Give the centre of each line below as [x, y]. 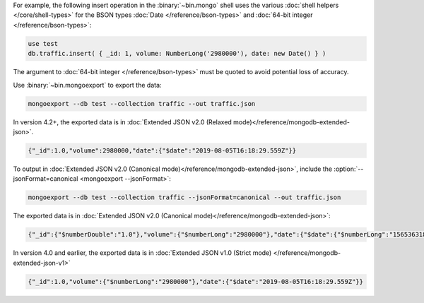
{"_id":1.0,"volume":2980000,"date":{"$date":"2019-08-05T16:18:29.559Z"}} [162, 150]
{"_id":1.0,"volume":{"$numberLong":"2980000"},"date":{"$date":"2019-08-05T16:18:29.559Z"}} [196, 281]
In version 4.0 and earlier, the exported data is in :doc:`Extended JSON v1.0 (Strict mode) [142, 253]
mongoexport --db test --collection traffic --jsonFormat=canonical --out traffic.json [184, 197]
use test [43, 43]
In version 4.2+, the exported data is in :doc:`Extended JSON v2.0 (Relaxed [123, 122]
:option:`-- [348, 169]
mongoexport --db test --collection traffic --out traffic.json [142, 103]
